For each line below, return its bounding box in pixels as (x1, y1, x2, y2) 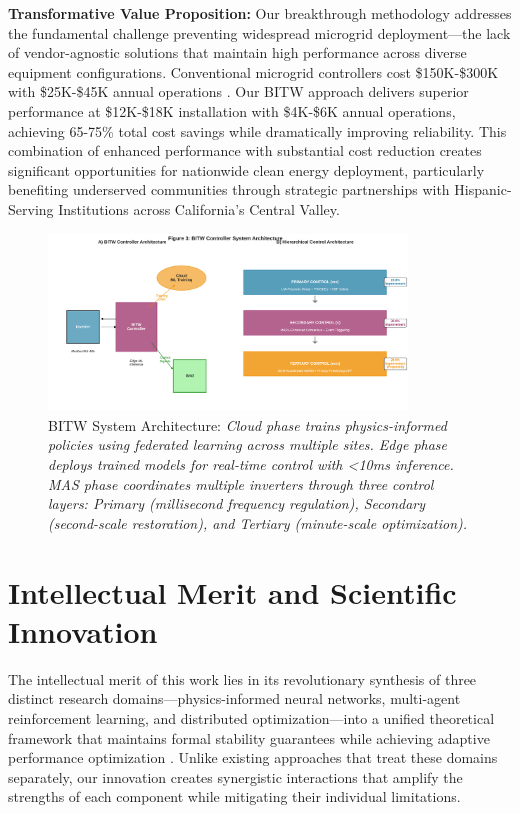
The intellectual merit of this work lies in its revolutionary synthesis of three (8, 668, 477, 689)
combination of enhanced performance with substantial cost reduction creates (8, 140, 482, 161)
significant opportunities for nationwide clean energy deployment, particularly (8, 159, 485, 180)
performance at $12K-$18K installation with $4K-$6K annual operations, (8, 100, 456, 121)
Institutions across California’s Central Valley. (58, 198, 340, 219)
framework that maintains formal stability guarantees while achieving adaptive (8, 727, 490, 748)
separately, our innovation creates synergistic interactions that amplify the (8, 766, 463, 787)
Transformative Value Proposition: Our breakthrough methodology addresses (8, 3, 512, 23)
